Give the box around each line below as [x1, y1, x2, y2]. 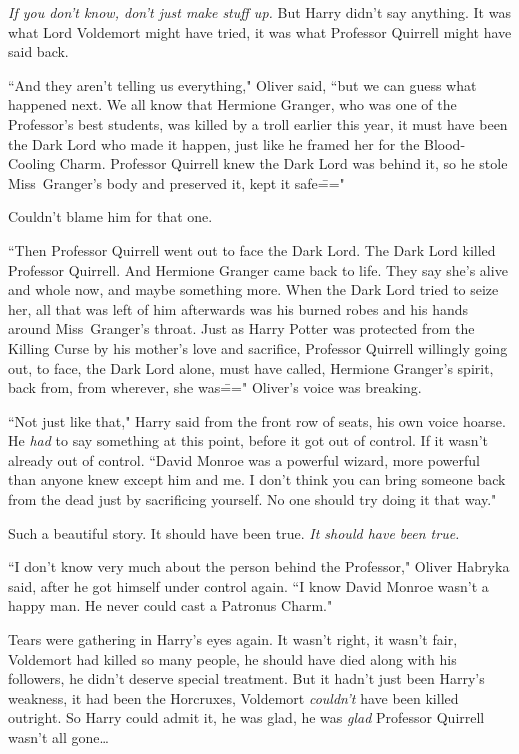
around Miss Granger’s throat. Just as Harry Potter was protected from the [8, 318, 475, 339]
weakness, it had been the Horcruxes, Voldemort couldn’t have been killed [8, 687, 459, 708]
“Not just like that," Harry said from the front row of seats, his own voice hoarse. [8, 410, 506, 431]
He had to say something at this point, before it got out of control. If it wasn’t [8, 430, 488, 451]
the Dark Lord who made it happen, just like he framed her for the [8, 133, 420, 154]
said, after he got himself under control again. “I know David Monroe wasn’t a [8, 575, 489, 596]
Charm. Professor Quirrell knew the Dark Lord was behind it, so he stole [59, 153, 508, 174]
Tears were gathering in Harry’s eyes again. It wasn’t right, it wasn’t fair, [8, 629, 458, 650]
